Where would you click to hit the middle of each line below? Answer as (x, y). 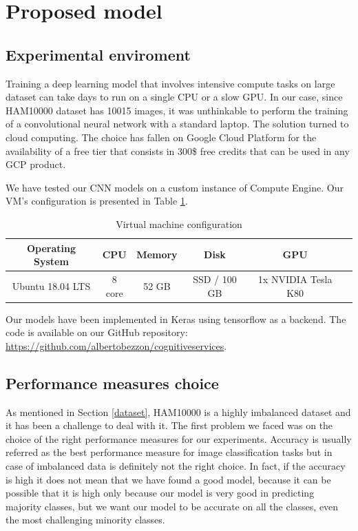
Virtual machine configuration (179, 223)
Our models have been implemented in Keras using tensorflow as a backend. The (176, 319)
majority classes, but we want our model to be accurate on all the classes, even (172, 506)
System (51, 261)
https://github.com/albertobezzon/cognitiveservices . (116, 345)
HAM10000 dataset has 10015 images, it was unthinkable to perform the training (177, 110)
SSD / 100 (215, 279)
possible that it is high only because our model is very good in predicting (160, 493)
